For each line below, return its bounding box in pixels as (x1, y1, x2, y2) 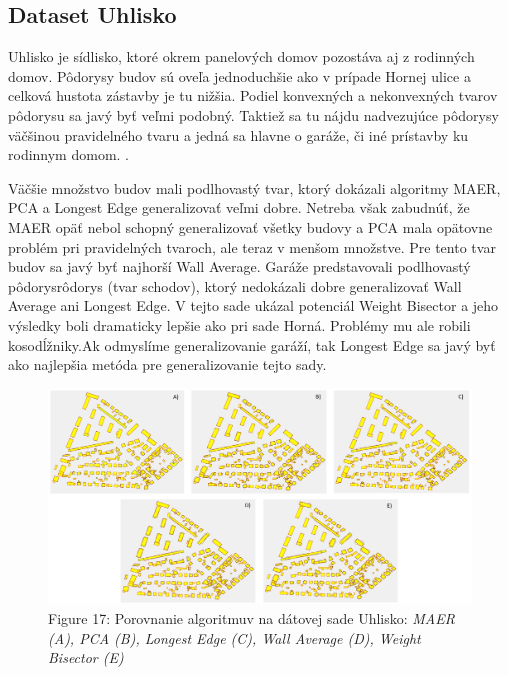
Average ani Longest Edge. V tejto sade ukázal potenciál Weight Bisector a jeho (8, 295, 499, 316)
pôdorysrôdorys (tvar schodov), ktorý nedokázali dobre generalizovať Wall (8, 275, 462, 296)
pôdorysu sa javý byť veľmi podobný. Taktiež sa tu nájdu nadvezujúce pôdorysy (8, 104, 499, 125)
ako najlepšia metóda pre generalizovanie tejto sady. (8, 354, 327, 375)
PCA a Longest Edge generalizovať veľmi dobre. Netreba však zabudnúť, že (8, 197, 470, 218)
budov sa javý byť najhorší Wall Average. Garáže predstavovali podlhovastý (8, 256, 471, 277)
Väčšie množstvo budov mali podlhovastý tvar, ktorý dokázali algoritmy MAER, (8, 177, 501, 198)
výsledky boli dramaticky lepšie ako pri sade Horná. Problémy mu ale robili (8, 314, 471, 335)
